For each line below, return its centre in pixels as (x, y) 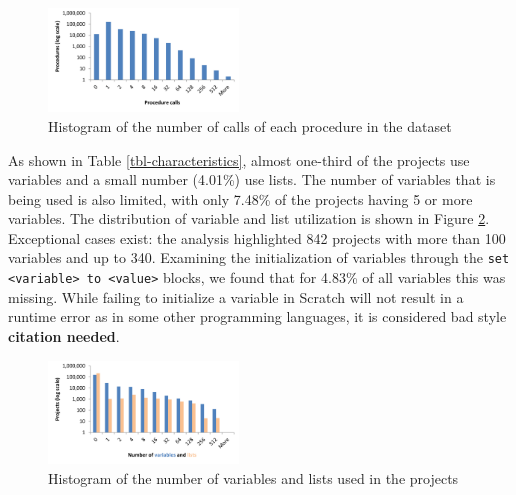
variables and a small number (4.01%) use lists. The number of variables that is (252, 179)
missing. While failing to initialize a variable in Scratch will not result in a (236, 296)
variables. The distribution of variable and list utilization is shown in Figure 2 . (249, 218)
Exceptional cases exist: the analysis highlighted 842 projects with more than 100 (257, 237)
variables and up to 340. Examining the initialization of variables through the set (259, 257)
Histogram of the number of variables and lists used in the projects (253, 477)
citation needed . (64, 335)
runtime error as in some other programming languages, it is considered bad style (257, 316)
